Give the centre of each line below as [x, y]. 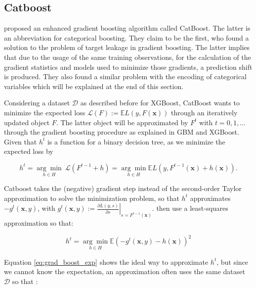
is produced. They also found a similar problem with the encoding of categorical [125, 76]
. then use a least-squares [190, 208]
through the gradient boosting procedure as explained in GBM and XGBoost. [122, 132]
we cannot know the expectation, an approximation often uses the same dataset [125, 271]
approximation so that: [39, 223]
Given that [21, 141]
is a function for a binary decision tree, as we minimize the [136, 141]
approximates [210, 198]
